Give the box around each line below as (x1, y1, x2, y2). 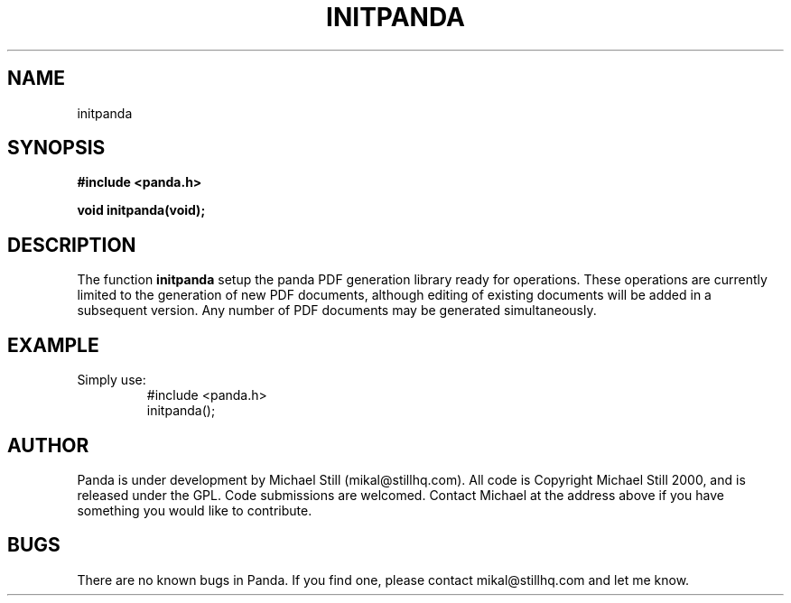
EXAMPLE (7, 333, 99, 357)
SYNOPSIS (7, 136, 106, 160)
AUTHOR (7, 433, 89, 457)
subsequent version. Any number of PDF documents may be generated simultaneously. (77, 302, 597, 319)
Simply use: (77, 372, 146, 388)
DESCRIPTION (7, 233, 136, 256)
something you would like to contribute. (77, 502, 312, 518)
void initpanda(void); (77, 202, 206, 218)
